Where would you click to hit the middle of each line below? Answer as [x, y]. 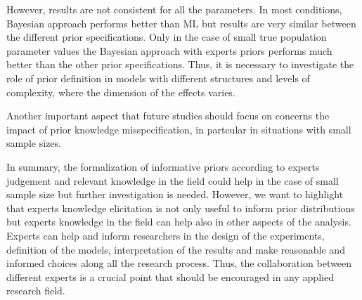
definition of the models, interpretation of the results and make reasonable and [176, 249]
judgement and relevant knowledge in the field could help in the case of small [173, 180]
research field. [36, 291]
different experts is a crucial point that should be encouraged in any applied [170, 276]
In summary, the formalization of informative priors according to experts [163, 166]
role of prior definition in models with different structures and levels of [158, 78]
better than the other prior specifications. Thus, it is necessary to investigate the [180, 64]
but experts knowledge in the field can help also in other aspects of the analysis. [179, 222]
